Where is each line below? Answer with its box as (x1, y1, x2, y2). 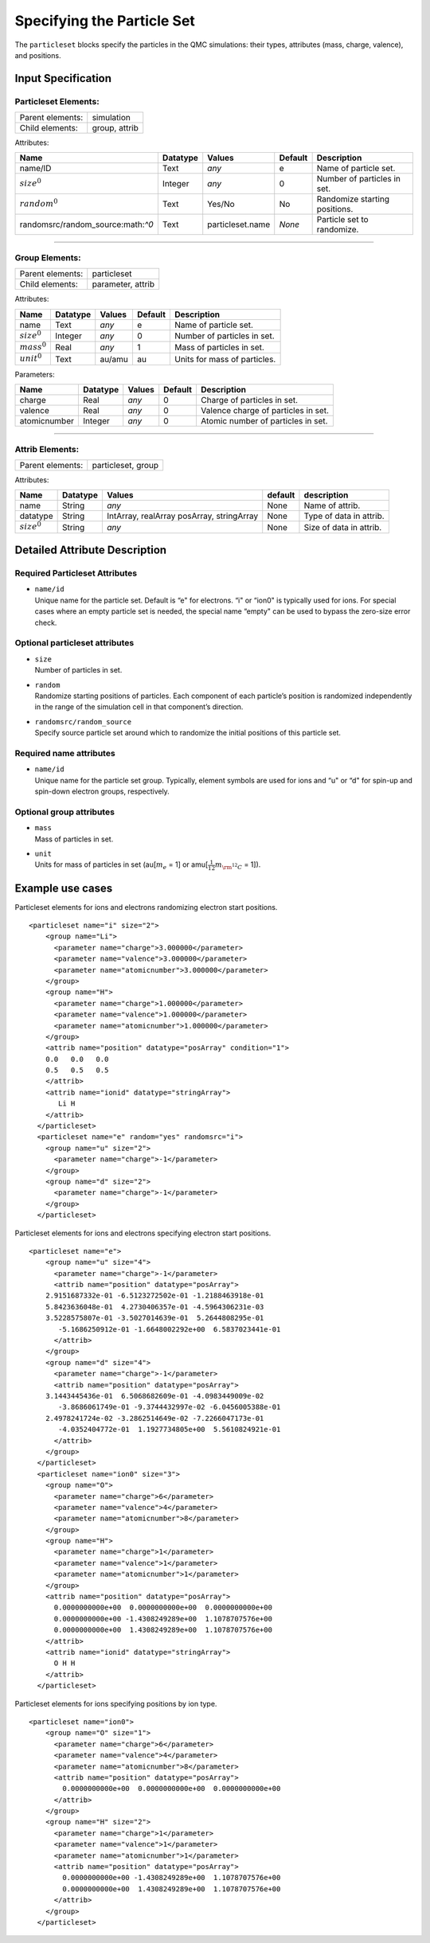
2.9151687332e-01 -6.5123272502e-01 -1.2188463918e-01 (45, 1291, 264, 1301)
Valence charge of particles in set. (200, 405, 330, 416)
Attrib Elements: (14, 443, 80, 455)
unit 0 (19, 352, 42, 364)
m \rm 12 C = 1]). (215, 860, 261, 872)
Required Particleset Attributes (14, 568, 138, 579)
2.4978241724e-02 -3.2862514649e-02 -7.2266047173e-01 (45, 1414, 264, 1422)
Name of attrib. (303, 500, 361, 511)
